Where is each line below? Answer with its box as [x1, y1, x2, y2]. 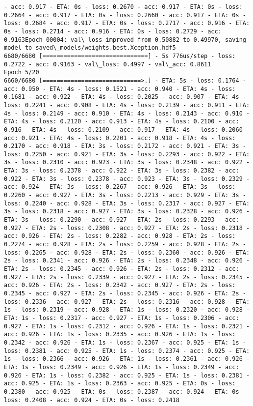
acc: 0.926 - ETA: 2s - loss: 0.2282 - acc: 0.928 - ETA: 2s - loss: [4, 232, 236, 240]
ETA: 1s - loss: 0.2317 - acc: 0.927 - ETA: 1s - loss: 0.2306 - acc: [4, 314, 239, 321]
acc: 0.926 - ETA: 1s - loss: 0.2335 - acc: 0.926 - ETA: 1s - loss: [4, 331, 236, 338]
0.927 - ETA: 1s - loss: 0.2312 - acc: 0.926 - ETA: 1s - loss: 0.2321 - [4, 322, 250, 330]
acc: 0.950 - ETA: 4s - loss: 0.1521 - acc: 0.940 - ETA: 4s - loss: [4, 85, 236, 92]
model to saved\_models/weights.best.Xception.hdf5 [4, 44, 176, 52]
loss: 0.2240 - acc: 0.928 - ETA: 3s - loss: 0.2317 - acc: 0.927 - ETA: [4, 200, 250, 207]
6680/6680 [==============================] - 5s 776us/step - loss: [4, 52, 236, 59]
